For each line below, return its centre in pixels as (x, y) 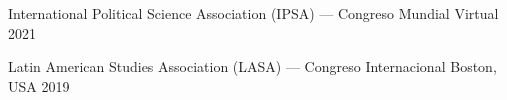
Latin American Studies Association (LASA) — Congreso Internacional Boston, (252, 66)
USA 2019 (39, 85)
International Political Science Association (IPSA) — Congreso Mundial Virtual (253, 13)
